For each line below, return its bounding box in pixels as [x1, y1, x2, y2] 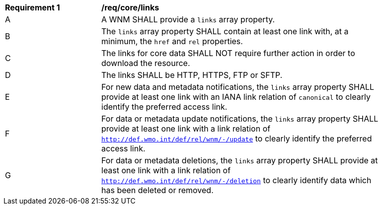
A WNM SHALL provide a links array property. [101, 14, 275, 24]
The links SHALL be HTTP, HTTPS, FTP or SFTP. [101, 70, 283, 80]
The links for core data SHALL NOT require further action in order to [101, 48, 355, 58]
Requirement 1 [5, 2, 60, 12]
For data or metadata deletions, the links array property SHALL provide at [101, 155, 378, 165]
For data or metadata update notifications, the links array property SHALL [101, 114, 379, 124]
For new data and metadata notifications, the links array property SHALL [101, 82, 375, 92]
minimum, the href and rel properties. [101, 36, 243, 46]
